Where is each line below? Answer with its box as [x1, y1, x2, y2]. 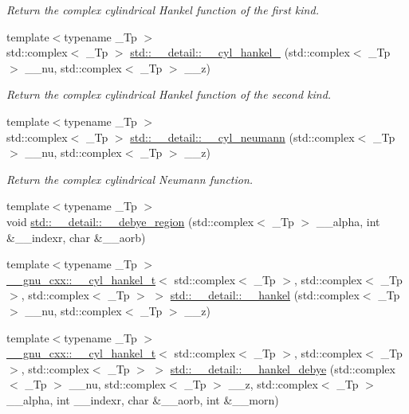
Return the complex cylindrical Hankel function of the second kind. [6, 86, 332, 103]
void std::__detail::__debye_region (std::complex [6, 213, 254, 229]
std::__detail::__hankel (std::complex [170, 287, 360, 303]
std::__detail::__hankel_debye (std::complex [170, 360, 395, 377]
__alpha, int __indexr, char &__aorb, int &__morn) [6, 391, 279, 408]
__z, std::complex [228, 376, 318, 393]
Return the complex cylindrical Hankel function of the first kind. [6, 2, 319, 18]
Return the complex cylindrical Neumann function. [6, 170, 254, 187]
